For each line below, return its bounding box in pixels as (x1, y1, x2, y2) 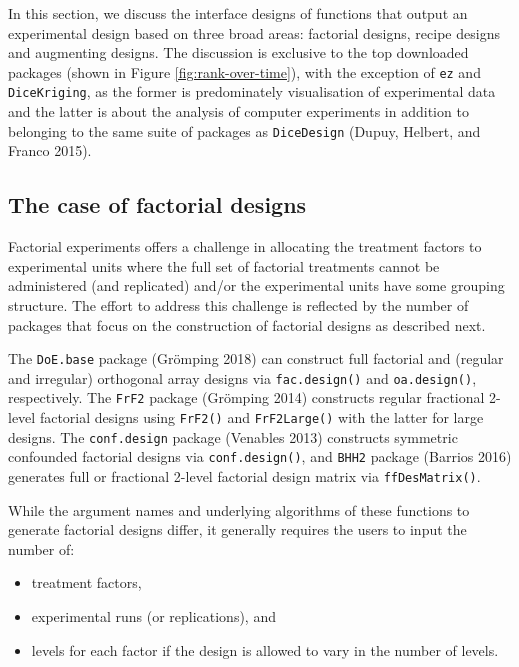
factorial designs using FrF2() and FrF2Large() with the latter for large (39, 407, 484, 428)
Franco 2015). (8, 140, 92, 161)
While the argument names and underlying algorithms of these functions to (8, 499, 470, 520)
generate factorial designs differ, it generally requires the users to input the (8, 519, 467, 540)
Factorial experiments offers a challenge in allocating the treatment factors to (8, 236, 482, 257)
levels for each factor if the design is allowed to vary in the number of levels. (31, 639, 499, 660)
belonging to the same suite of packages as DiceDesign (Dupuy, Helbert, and (8, 120, 481, 141)
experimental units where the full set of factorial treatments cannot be (8, 255, 440, 276)
